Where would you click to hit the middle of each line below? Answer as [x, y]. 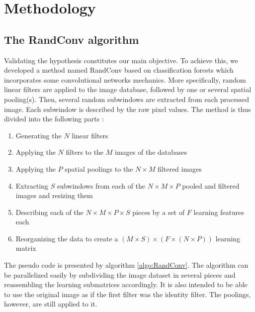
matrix [26, 248]
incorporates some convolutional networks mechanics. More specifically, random [125, 79]
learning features [219, 212]
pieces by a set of [159, 212]
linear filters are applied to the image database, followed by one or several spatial [128, 89]
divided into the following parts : [54, 119]
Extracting [32, 185]
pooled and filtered [211, 185]
